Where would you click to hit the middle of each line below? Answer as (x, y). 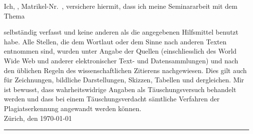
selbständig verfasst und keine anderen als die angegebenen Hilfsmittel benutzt (121, 32)
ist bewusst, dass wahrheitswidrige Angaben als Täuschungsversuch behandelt (120, 89)
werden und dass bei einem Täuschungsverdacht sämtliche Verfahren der (112, 99)
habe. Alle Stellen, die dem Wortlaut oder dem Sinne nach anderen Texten (115, 41)
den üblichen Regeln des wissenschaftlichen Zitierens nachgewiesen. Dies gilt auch (126, 70)
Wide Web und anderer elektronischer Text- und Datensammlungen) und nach (121, 60)
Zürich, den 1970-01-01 (38, 118)
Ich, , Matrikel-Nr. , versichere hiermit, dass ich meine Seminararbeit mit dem (121, 6)
